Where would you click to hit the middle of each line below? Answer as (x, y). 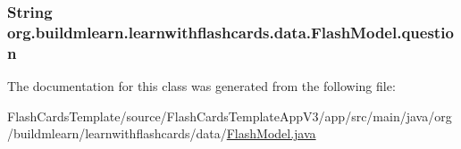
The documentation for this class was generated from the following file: (201, 86)
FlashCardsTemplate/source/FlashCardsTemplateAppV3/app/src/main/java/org (230, 116)
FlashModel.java (271, 133)
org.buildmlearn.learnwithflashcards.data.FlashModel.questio (230, 32)
